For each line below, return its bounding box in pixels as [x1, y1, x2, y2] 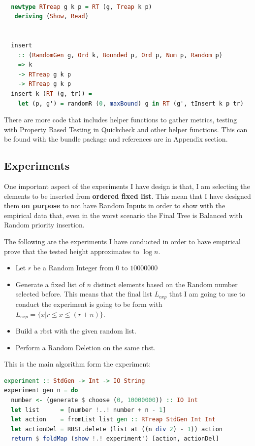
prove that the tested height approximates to [4, 246, 139, 256]
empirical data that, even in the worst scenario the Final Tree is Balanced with [4, 210, 243, 220]
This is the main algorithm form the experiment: [4, 359, 151, 369]
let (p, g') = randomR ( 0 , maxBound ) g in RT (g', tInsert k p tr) [18, 100, 244, 107]
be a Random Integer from [33, 262, 114, 273]
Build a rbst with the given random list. [15, 325, 136, 335]
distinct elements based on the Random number [93, 279, 238, 289]
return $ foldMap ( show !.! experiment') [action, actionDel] [11, 435, 219, 443]
